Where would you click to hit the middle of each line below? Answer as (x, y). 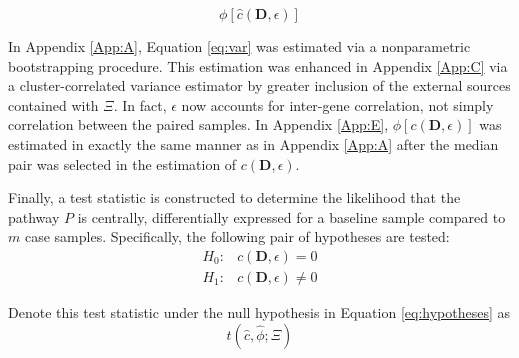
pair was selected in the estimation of (122, 163)
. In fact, (140, 104)
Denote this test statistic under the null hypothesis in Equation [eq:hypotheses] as (259, 312)
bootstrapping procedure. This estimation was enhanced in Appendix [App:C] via (258, 65)
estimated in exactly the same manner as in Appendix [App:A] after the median (253, 143)
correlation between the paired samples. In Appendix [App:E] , (198, 124)
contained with (53, 104)
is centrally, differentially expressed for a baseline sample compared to (291, 216)
